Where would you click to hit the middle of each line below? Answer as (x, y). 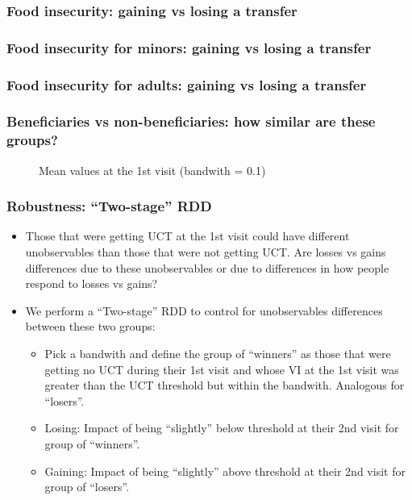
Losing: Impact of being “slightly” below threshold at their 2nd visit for (222, 428)
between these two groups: (90, 326)
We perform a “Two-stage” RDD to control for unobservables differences (204, 310)
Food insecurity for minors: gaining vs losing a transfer (189, 47)
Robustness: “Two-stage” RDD (109, 206)
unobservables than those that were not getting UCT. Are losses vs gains (206, 252)
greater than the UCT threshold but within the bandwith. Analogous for (225, 385)
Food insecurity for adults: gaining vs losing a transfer (187, 84)
